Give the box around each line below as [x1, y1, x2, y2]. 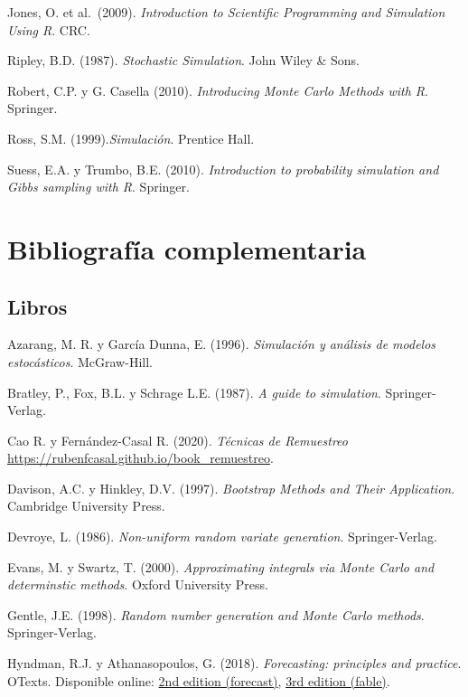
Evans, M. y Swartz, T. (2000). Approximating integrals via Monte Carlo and [7, 557, 435, 576]
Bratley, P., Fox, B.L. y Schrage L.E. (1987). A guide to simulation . [7, 382, 381, 401]
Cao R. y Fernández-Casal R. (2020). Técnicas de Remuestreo [7, 430, 348, 449]
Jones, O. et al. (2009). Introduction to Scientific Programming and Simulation [7, 3, 445, 21]
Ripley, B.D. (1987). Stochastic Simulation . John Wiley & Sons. [7, 51, 360, 70]
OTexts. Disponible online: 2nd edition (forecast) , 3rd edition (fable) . [7, 671, 390, 690]
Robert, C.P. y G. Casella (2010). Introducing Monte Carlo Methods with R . [7, 80, 428, 99]
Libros [7, 292, 68, 320]
